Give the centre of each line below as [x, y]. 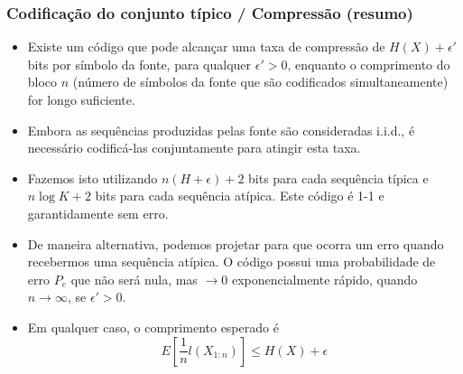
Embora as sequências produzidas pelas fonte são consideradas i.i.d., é [221, 130]
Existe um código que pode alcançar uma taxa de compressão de [206, 47]
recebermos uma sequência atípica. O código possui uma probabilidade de [231, 262]
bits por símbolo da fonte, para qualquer [139, 64]
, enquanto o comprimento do [369, 64]
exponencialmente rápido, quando [324, 279]
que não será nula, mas [134, 279]
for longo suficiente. [81, 99]
